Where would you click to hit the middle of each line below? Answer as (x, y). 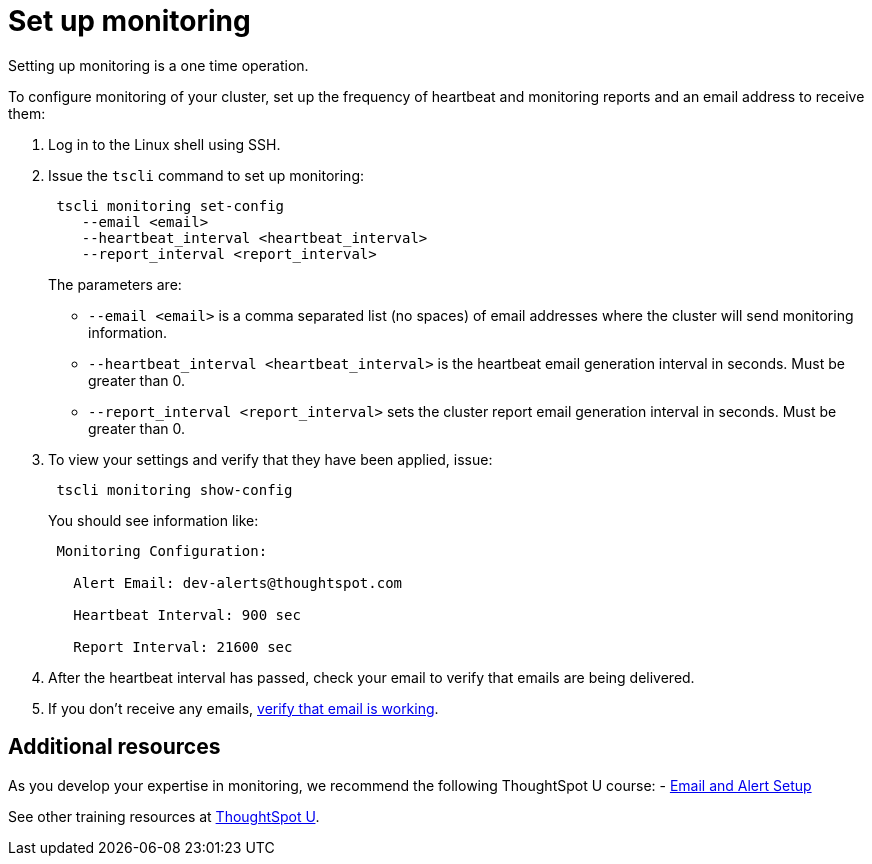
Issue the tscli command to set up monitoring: (206, 175)
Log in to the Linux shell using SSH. (164, 144)
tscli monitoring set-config (170, 205)
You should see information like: (153, 520)
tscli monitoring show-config (174, 489)
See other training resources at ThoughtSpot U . (164, 816)
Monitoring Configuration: (162, 550)
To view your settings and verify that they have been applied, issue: (270, 459)
